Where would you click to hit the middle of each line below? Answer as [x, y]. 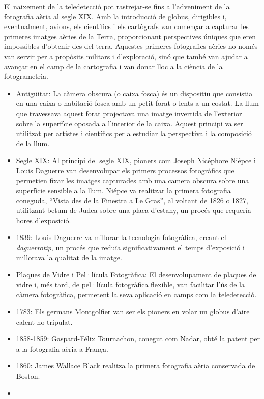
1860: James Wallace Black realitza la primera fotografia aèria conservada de [136, 366]
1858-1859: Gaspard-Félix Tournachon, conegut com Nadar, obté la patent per [138, 339]
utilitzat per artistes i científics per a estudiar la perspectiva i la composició [134, 133]
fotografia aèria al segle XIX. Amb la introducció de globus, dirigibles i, [115, 16]
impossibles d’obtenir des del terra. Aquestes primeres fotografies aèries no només [131, 46]
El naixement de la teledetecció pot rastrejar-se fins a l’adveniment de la [117, 6]
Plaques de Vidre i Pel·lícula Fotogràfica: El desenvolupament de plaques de [136, 274]
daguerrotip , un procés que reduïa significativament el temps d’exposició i [130, 247]
